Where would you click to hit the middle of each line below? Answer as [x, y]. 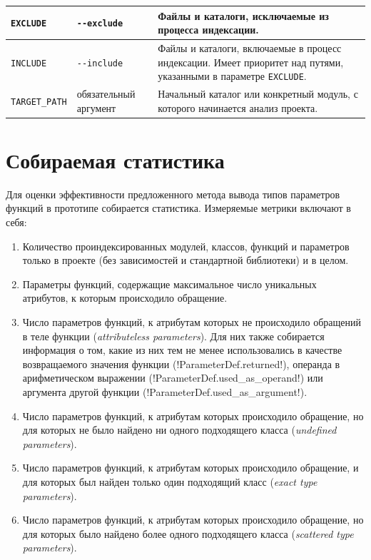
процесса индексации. [208, 30]
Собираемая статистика [115, 159]
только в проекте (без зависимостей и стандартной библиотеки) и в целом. [185, 260]
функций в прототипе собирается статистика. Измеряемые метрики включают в [178, 208]
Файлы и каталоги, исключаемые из [243, 15]
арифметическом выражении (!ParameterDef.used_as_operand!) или [173, 378]
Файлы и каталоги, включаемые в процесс [250, 47]
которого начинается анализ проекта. [238, 107]
